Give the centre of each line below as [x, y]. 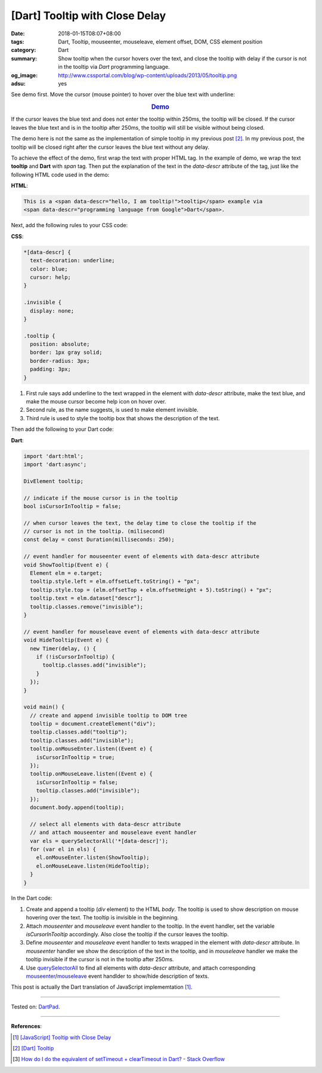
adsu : [18, 83]
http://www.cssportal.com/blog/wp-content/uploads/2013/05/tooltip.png [148, 75]
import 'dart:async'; [55, 464]
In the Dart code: [32, 898]
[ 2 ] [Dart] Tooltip [33, 1048]
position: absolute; [60, 344]
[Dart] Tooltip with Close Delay [89, 16]
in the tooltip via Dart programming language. [114, 67]
